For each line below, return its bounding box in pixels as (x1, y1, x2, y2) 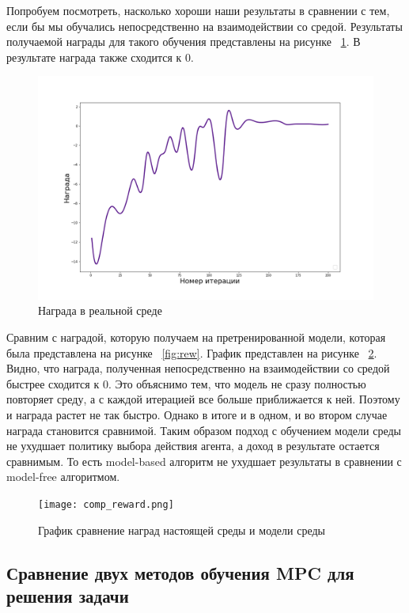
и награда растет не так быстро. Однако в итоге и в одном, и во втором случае (6, 406, 388, 422)
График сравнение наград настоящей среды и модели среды (38, 521, 325, 538)
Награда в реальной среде (38, 302, 162, 319)
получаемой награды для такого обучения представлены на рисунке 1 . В (6, 33, 361, 50)
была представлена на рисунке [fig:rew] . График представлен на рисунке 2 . (6, 344, 377, 361)
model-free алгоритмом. (6, 468, 120, 485)
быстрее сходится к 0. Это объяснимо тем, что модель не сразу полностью (6, 375, 366, 392)
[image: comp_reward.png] (38, 498, 174, 510)
